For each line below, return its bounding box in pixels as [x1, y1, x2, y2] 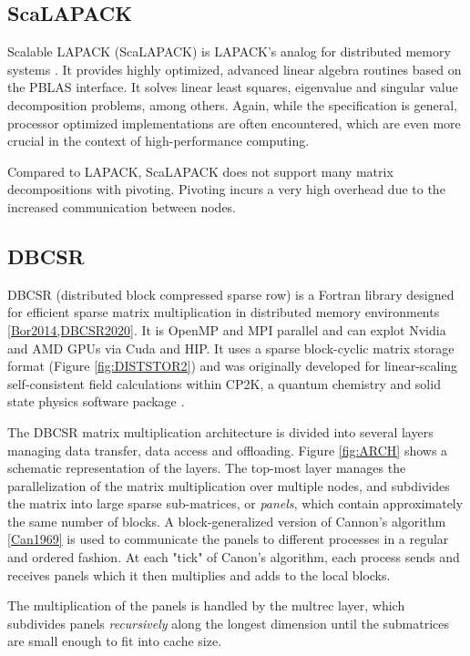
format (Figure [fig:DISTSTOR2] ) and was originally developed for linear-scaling [7, 356, 458, 375]
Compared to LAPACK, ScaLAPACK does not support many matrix [7, 161, 393, 180]
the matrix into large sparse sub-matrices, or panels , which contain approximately [7, 494, 464, 513]
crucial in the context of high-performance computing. [7, 131, 310, 150]
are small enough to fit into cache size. [7, 631, 222, 651]
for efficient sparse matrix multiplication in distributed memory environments [7, 302, 440, 322]
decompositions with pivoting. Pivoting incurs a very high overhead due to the [7, 179, 445, 199]
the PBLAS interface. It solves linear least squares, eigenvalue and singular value [7, 77, 458, 97]
